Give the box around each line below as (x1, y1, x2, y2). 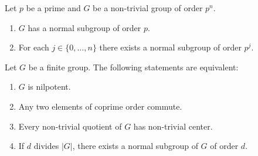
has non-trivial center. (133, 120, 213, 132)
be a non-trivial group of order (93, 2, 203, 13)
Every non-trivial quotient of (18, 120, 122, 132)
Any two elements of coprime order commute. (18, 100, 182, 112)
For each (18, 41, 49, 53)
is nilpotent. (28, 80, 71, 93)
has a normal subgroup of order (28, 21, 141, 33)
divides (33, 140, 59, 152)
